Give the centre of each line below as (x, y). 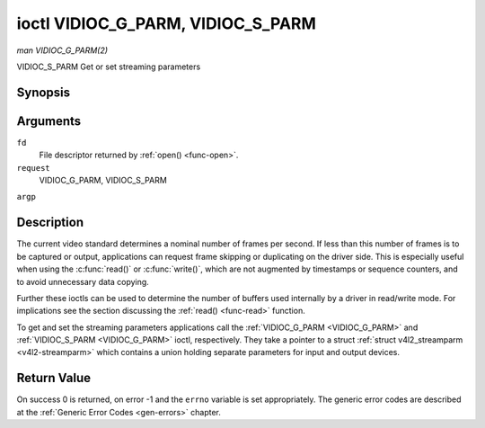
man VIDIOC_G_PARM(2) (62, 50)
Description (50, 223)
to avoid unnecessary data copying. (83, 281)
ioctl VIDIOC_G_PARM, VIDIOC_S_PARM (166, 23)
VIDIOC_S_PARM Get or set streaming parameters (109, 67)
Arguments (49, 121)
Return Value (54, 378)
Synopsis (44, 92)
